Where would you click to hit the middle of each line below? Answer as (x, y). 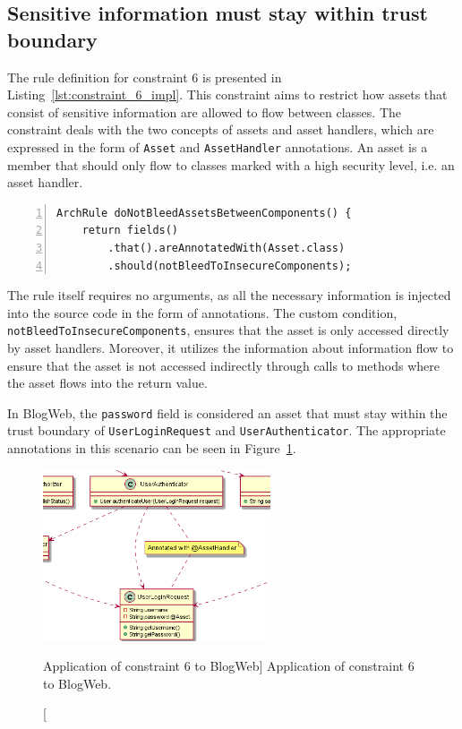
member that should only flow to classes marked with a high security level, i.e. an (231, 164)
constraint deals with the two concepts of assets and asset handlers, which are (221, 129)
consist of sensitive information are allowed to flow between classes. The (204, 111)
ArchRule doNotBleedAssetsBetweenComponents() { (204, 213)
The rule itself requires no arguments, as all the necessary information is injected (229, 295)
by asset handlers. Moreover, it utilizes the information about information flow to (231, 348)
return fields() (130, 231)
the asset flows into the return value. (107, 383)
